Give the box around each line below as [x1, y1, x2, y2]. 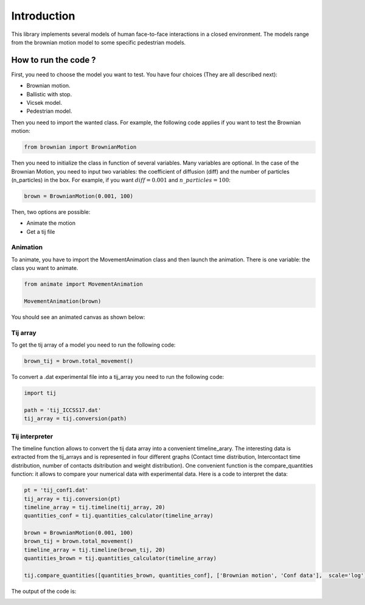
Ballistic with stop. [26, 90, 72, 97]
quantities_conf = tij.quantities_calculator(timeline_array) [24, 512, 214, 519]
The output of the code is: [11, 588, 77, 595]
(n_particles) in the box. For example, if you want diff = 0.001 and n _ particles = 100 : [11, 176, 231, 183]
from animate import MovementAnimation [24, 281, 143, 288]
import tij [24, 390, 57, 397]
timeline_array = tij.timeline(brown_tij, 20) [24, 546, 165, 553]
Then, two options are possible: [11, 208, 91, 216]
